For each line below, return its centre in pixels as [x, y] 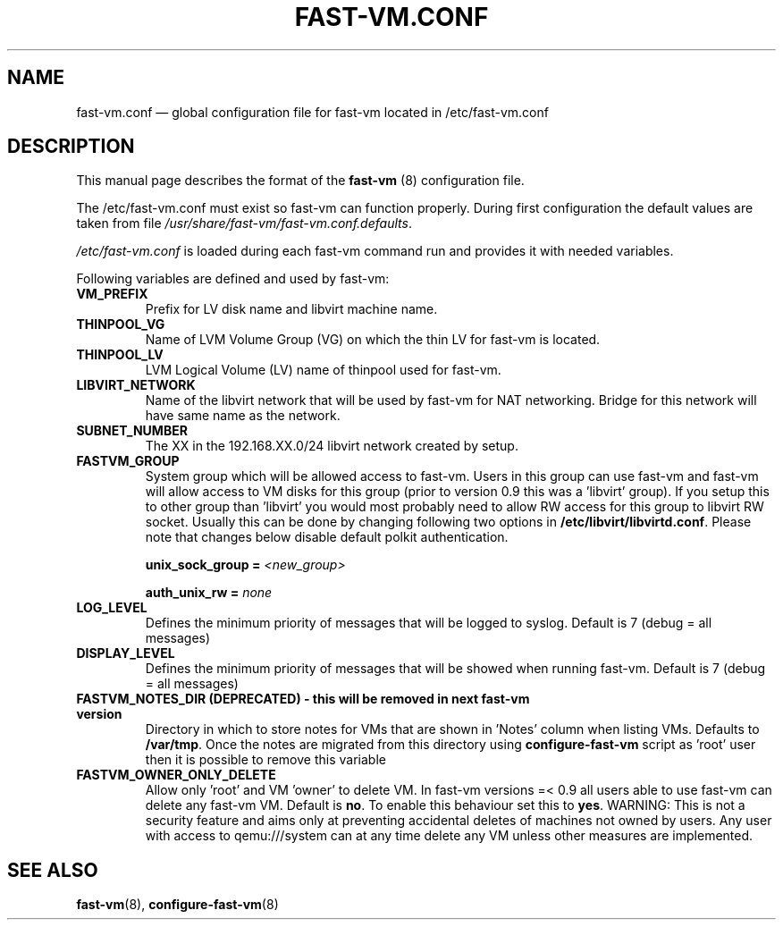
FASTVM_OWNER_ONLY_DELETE [176, 775]
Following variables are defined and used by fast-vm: [233, 279]
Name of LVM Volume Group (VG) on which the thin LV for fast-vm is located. [373, 340]
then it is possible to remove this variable [265, 760]
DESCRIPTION [71, 147]
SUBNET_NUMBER [132, 431]
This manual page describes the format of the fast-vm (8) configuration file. [300, 181]
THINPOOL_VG [121, 324]
